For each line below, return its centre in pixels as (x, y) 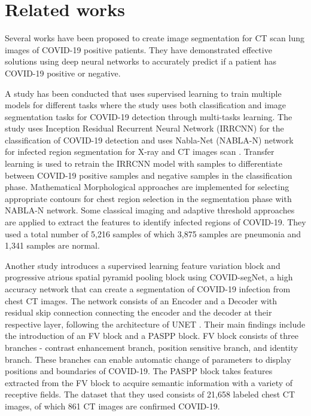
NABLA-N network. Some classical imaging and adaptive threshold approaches (150, 210)
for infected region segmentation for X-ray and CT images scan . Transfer (140, 152)
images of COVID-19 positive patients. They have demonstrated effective (138, 49)
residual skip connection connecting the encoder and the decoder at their (138, 312)
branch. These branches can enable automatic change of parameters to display (148, 359)
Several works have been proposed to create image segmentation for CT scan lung (155, 38)
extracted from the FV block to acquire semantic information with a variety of (149, 382)
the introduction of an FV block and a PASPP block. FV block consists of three (152, 336)
